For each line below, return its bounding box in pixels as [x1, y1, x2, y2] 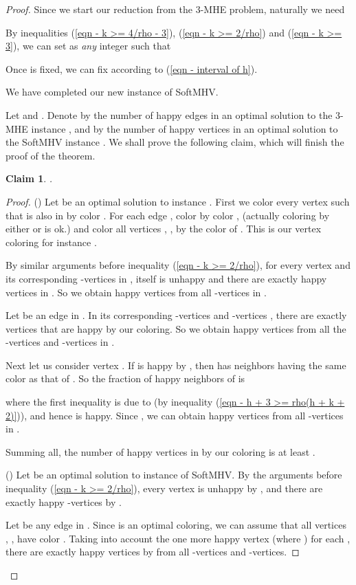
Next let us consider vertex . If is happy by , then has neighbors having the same [5, 357, 346, 372]
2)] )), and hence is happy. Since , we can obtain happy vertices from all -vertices [5, 408, 344, 422]
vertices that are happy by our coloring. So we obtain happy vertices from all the [5, 321, 346, 335]
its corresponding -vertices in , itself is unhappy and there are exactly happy [5, 271, 327, 285]
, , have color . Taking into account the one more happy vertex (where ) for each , [5, 531, 351, 545]
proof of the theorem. [5, 148, 96, 162]
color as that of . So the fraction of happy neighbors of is [5, 371, 245, 386]
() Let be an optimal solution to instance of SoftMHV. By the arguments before [5, 467, 342, 482]
